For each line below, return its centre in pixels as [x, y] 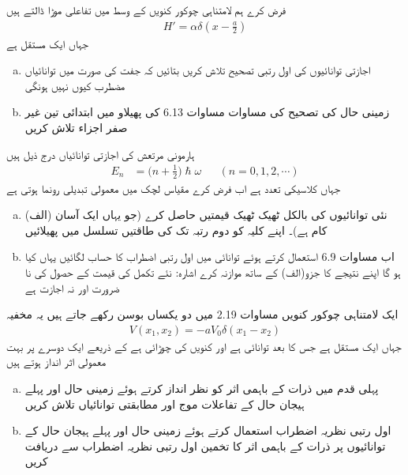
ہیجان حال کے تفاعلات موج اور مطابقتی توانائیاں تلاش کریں [165, 403]
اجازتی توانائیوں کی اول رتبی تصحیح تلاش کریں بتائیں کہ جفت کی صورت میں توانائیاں [198, 70]
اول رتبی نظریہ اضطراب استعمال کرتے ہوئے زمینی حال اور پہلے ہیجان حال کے [208, 430]
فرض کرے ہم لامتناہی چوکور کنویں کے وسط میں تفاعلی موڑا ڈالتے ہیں [146, 9]
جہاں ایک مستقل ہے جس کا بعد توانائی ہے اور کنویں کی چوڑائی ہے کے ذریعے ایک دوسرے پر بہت [204, 346]
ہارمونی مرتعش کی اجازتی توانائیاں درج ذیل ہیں [101, 154]
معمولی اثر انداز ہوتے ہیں [56, 362]
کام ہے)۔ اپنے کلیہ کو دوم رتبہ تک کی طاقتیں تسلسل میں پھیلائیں [176, 230]
